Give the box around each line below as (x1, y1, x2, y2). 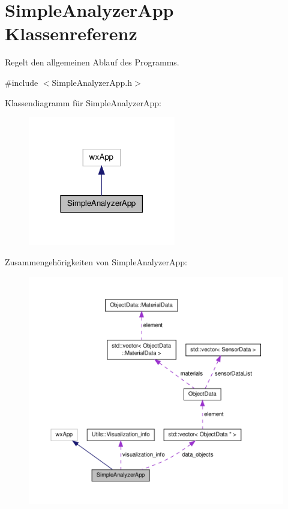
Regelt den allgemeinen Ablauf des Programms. (5, 56, 179, 68)
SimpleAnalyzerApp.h (52, 76, 133, 88)
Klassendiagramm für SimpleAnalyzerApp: (5, 96, 161, 109)
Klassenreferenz (5, 21, 137, 46)
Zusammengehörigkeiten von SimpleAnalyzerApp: (5, 255, 187, 268)
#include (5, 76, 38, 88)
